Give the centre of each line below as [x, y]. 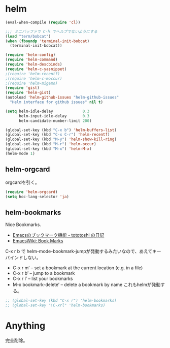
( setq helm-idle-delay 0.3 [47, 111]
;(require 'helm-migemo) [31, 83]
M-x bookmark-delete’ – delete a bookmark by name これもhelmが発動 [87, 284]
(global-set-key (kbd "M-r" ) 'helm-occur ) [51, 144]
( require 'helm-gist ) [28, 93]
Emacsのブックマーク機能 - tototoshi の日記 [58, 235]
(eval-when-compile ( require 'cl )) [43, 22]
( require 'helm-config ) [30, 55]
